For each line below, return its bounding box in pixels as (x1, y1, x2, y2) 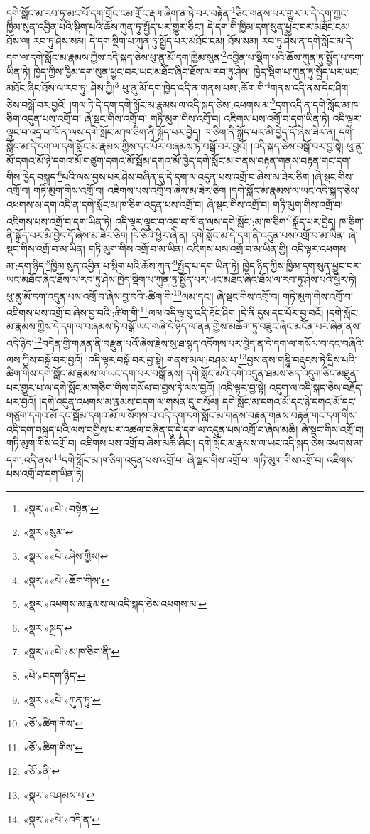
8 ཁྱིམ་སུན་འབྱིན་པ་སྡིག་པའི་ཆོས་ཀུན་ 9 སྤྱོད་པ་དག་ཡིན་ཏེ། (46, 256, 239, 273)
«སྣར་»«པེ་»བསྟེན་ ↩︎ (23, 500, 99, 515)
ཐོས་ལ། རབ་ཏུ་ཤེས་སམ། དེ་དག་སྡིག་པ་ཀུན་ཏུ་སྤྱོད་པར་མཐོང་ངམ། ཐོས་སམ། (6, 33, 259, 48)
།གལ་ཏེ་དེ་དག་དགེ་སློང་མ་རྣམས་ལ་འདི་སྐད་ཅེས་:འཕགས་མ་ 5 (69, 95, 276, 112)
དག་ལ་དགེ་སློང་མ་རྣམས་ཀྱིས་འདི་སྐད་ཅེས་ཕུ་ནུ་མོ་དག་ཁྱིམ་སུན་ (6, 50, 222, 65)
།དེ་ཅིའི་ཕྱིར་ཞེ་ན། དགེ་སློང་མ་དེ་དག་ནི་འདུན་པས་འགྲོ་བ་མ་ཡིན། (131, 227, 346, 242)
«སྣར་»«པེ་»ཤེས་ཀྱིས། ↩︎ (23, 549, 109, 564)
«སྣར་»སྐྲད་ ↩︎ (23, 620, 72, 635)
